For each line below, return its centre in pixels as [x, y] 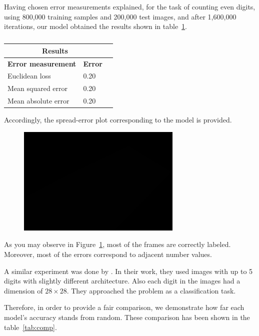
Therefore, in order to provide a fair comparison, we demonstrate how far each [124, 307]
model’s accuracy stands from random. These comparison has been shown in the [127, 317]
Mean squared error [38, 88]
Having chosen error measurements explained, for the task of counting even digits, [130, 6]
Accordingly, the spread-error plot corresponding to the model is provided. [118, 120]
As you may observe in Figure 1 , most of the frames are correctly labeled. [117, 244]
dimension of [23, 290]
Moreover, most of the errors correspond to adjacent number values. [108, 254]
